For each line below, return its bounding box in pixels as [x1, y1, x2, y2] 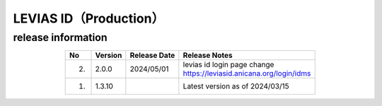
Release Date [129, 50, 175, 60]
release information [13, 31, 108, 44]
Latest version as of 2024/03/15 [183, 81, 289, 91]
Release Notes [183, 50, 233, 60]
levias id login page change [183, 60, 274, 70]
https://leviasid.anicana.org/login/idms [183, 69, 311, 78]
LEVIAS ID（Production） [13, 11, 165, 26]
